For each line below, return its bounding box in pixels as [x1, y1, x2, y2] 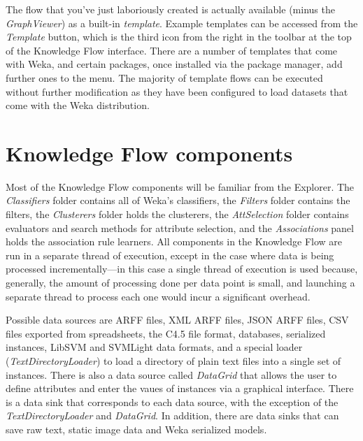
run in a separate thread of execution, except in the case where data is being [6, 247, 334, 262]
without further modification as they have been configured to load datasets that [6, 84, 348, 99]
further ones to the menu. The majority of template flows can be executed [6, 70, 323, 85]
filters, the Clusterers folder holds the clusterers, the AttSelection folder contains [6, 207, 349, 222]
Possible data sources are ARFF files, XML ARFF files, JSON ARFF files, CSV [6, 312, 349, 327]
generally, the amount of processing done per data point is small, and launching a [6, 275, 355, 290]
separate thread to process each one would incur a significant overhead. [6, 289, 311, 303]
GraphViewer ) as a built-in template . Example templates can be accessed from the [6, 15, 358, 30]
